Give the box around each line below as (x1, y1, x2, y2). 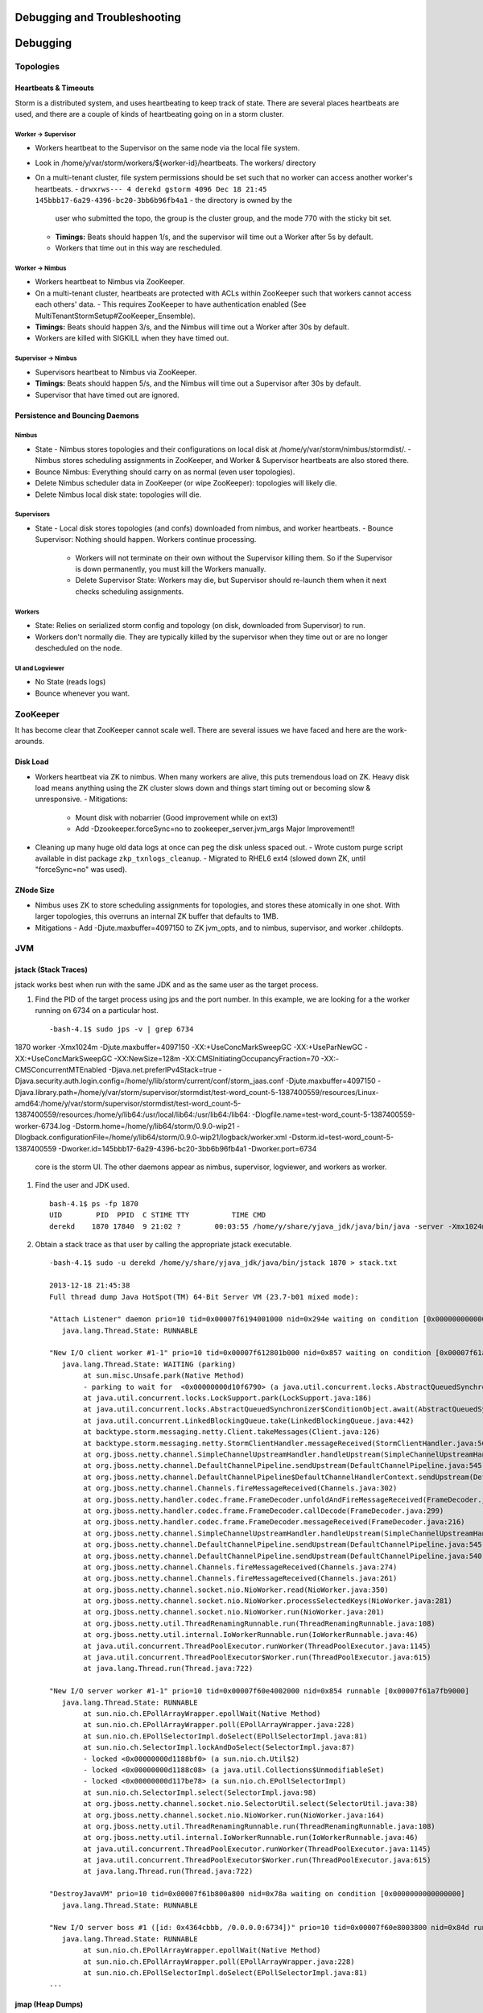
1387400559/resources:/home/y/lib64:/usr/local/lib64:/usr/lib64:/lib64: (14, 1110, 251, 1119)
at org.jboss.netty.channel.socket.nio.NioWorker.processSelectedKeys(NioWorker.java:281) (83, 1597, 452, 1606)
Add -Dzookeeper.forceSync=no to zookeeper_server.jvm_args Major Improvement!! (75, 824, 356, 833)
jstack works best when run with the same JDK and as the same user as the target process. (14, 979, 319, 990)
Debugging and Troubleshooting (14, 10, 181, 24)
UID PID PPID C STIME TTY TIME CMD (49, 1210, 266, 1220)
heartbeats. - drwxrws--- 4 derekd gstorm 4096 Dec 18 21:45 (35, 184, 267, 193)
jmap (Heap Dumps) (14, 1999, 84, 2009)
